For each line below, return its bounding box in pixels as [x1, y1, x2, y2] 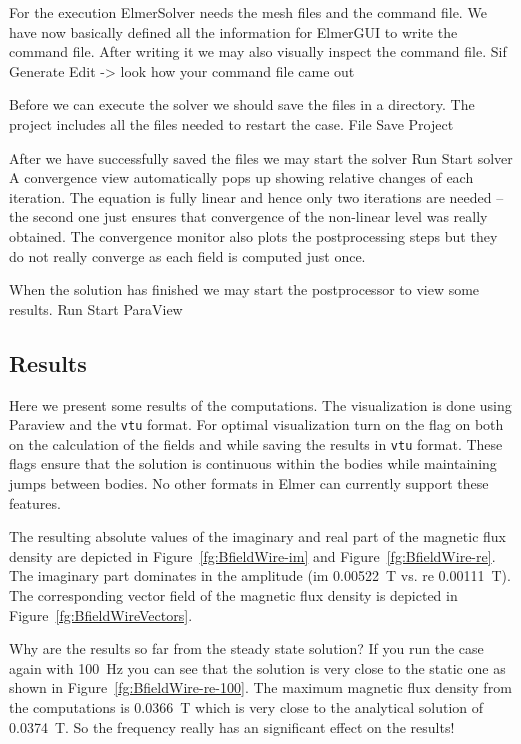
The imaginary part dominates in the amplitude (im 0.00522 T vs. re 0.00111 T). [9, 565, 511, 586]
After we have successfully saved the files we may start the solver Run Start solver [9, 147, 513, 168]
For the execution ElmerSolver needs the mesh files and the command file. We [9, 2, 487, 22]
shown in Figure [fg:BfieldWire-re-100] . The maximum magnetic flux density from [9, 677, 512, 698]
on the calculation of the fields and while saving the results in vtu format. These [9, 433, 503, 454]
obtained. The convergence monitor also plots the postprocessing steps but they [9, 225, 498, 246]
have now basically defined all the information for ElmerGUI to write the [9, 21, 458, 42]
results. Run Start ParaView [9, 298, 183, 319]
